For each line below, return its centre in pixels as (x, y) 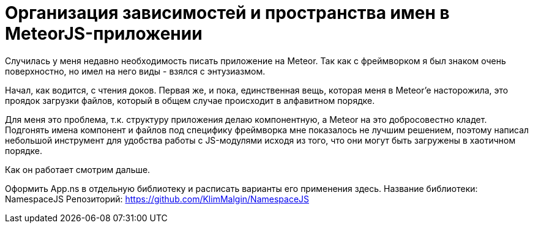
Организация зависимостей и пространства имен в (227, 13)
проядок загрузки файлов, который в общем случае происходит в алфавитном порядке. (190, 100)
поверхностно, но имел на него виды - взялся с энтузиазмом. (135, 71)
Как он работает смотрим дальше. (78, 169)
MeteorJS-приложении (104, 34)
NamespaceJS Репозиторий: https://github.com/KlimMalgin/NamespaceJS (157, 199)
